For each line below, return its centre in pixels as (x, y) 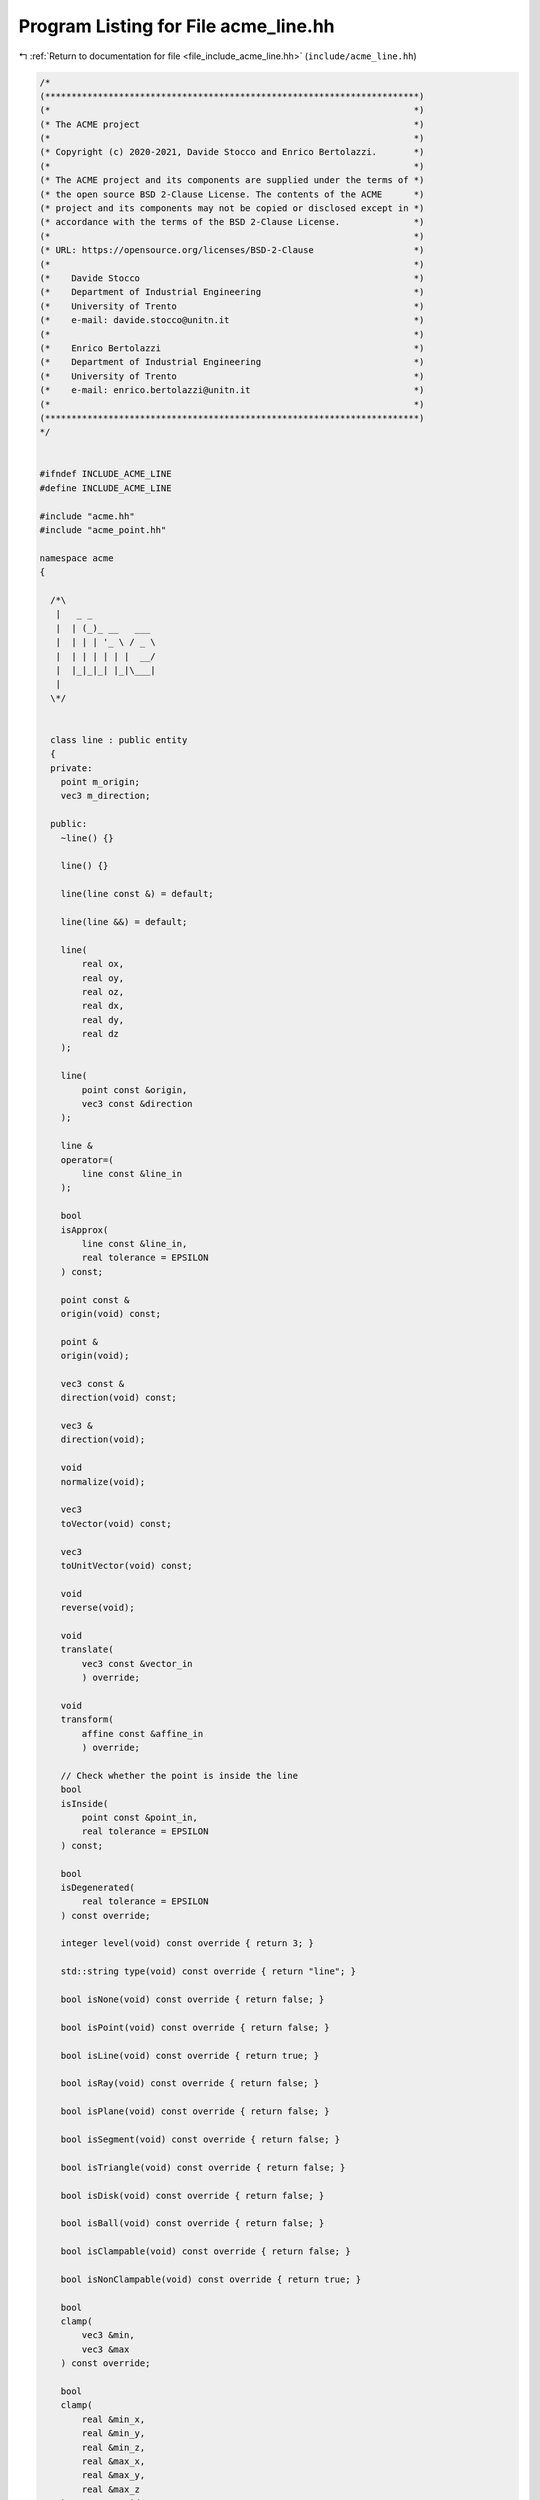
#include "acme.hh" (87, 516)
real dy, (103, 1019)
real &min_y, (113, 2433)
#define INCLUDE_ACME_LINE (105, 488)
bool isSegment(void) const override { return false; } (200, 2139)
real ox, (103, 964)
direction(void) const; (118, 1398)
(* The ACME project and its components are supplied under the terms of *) (232, 180)
